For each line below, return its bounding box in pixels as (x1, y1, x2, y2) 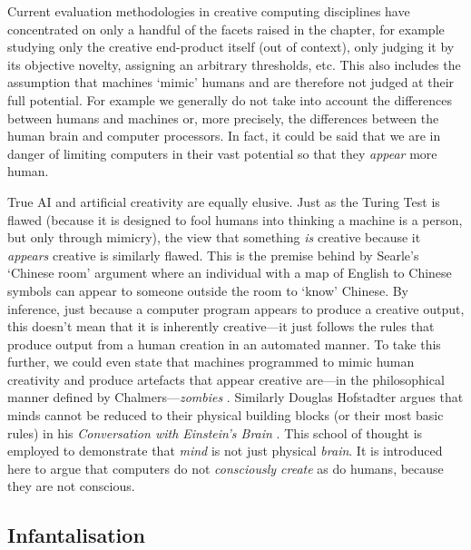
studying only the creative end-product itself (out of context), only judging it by (7, 37, 455, 56)
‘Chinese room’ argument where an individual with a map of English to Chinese (7, 263, 452, 282)
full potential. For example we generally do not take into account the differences (7, 90, 452, 109)
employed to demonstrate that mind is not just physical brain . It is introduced (7, 441, 443, 460)
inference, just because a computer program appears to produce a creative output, (7, 299, 465, 318)
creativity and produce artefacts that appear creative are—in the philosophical (7, 369, 445, 388)
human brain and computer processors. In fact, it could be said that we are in (7, 126, 441, 145)
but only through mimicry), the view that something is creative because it (7, 228, 421, 247)
